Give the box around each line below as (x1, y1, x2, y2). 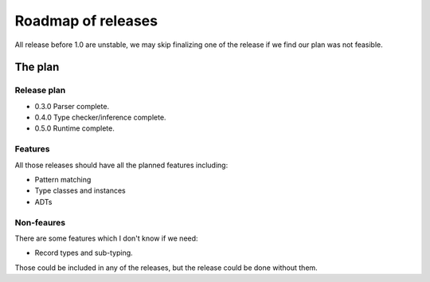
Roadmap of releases (14, 12, 158, 29)
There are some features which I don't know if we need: (14, 233, 198, 243)
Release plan (14, 84, 66, 96)
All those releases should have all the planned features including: (14, 160, 229, 170)
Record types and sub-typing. (34, 248, 133, 258)
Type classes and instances (34, 186, 127, 195)
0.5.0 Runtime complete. (34, 123, 115, 133)
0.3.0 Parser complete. (34, 101, 110, 111)
